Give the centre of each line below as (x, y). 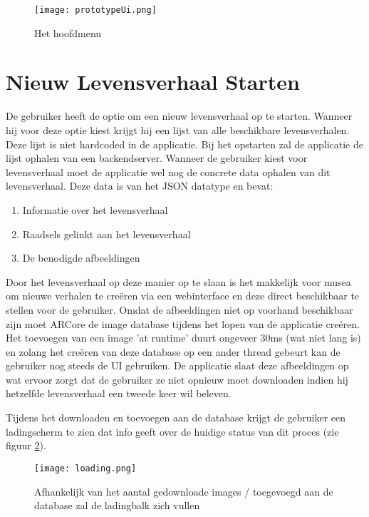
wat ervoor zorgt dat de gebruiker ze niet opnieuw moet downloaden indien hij (177, 379)
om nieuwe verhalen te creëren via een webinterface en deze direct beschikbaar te (183, 296)
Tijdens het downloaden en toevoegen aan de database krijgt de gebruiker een (176, 418)
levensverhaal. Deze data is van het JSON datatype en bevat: (140, 186)
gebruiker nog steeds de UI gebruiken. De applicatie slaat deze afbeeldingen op (177, 365)
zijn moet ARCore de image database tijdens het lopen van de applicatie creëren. (183, 323)
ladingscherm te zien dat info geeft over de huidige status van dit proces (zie (172, 431)
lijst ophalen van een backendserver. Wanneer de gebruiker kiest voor (157, 158)
